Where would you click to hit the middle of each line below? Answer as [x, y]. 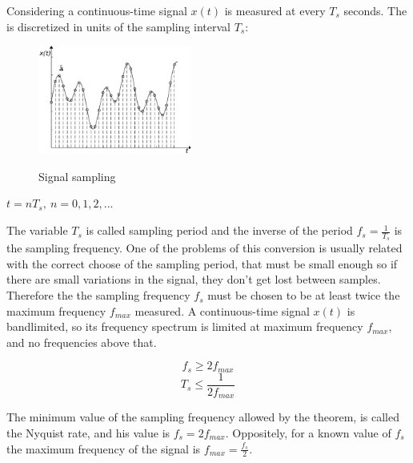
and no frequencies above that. [82, 342]
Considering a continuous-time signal [97, 10]
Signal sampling [77, 176]
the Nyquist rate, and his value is [88, 433]
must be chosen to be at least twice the [304, 295]
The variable [37, 230]
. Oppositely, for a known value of [308, 433]
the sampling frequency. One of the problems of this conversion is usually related [204, 248]
